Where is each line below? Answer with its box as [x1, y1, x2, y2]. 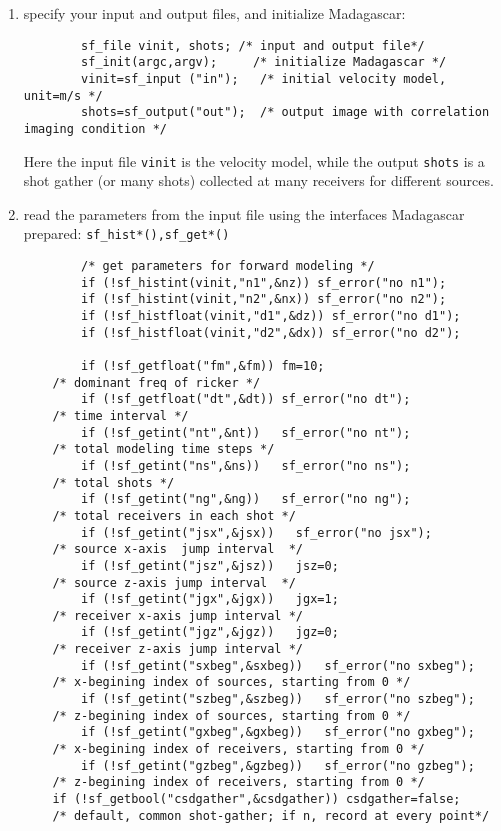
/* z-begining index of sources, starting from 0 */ [52, 708, 411, 723]
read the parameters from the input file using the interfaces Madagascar [23, 203, 465, 224]
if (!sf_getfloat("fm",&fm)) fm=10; [81, 358, 325, 373]
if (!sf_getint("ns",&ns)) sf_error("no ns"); [81, 458, 411, 473]
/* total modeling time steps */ [52, 442, 275, 457]
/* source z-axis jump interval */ [52, 575, 296, 590]
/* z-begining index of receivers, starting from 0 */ [52, 775, 425, 790]
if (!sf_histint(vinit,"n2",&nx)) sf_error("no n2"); [81, 292, 447, 307]
